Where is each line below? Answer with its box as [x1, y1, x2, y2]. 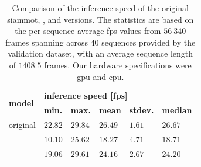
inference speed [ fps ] [43, 89, 128, 102]
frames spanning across [5, 36, 88, 48]
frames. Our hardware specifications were [44, 58, 192, 71]
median [162, 104, 192, 116]
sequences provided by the [101, 36, 196, 48]
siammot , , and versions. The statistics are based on [7, 13, 194, 25]
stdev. [129, 104, 154, 116]
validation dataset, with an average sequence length [8, 47, 193, 60]
